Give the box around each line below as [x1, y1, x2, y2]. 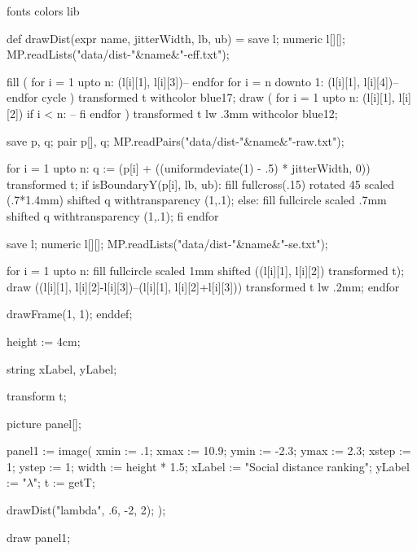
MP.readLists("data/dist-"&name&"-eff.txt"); [7, 46, 230, 63]
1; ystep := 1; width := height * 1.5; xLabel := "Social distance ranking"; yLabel [7, 457, 410, 474]
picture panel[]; [7, 414, 81, 431]
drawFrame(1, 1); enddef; [7, 305, 133, 322]
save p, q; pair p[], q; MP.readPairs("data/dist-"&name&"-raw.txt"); [7, 132, 345, 149]
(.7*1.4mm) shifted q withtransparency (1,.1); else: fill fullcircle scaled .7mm [7, 191, 387, 208]
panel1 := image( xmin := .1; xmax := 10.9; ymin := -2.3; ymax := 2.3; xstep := [7, 442, 411, 459]
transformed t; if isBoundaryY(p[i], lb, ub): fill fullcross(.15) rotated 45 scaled [7, 175, 395, 192]
